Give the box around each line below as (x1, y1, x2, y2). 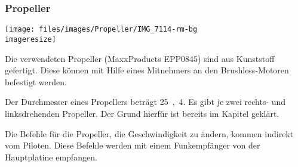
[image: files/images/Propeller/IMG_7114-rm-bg (5, 25, 198, 34)
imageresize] (5, 35, 56, 44)
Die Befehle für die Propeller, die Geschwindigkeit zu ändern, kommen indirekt (5, 127, 294, 140)
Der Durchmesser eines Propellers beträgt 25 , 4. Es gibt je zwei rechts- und (5, 95, 286, 108)
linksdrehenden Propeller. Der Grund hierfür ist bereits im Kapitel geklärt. (5, 107, 279, 119)
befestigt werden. (5, 75, 67, 88)
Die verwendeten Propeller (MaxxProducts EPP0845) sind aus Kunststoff (5, 52, 275, 64)
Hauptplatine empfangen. (5, 150, 97, 163)
